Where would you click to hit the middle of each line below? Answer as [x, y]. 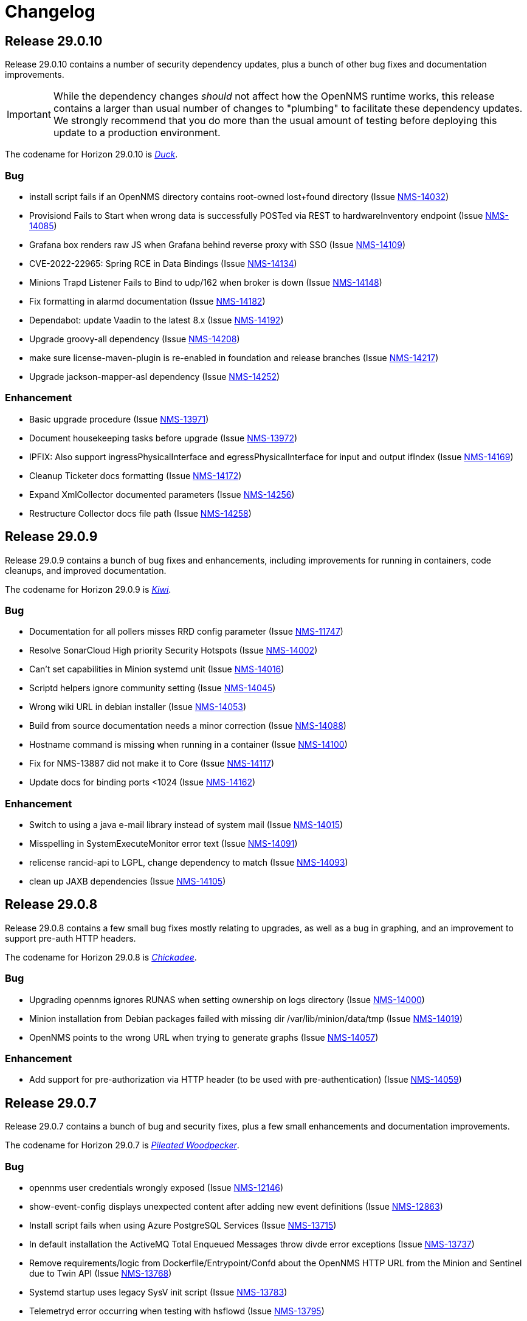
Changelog [50, 12]
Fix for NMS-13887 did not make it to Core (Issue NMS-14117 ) [152, 764]
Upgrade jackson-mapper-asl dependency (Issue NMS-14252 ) [155, 376]
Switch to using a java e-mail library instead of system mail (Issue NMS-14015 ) [186, 825]
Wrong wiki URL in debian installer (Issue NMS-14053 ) [138, 707]
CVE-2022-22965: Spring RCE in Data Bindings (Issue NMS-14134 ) [163, 263]
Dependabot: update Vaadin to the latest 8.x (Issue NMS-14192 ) [157, 320]
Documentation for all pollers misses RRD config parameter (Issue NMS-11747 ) [186, 632]
